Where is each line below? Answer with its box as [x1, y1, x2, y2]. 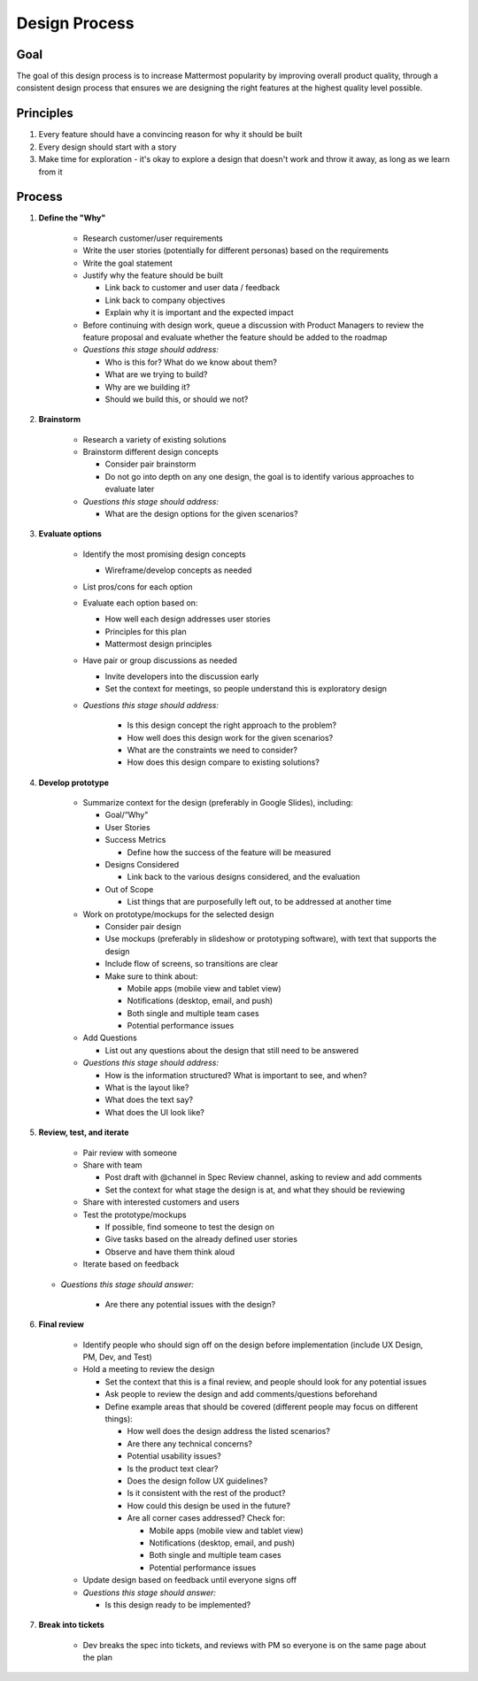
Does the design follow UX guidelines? [127, 1475, 268, 1486]
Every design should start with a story [38, 142, 177, 152]
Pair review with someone [82, 1147, 177, 1158]
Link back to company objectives [104, 295, 226, 305]
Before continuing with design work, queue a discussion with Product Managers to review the [82, 320, 424, 330]
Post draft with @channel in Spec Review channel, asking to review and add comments [104, 1172, 422, 1183]
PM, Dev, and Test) [82, 1352, 152, 1362]
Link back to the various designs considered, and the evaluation [127, 872, 360, 883]
